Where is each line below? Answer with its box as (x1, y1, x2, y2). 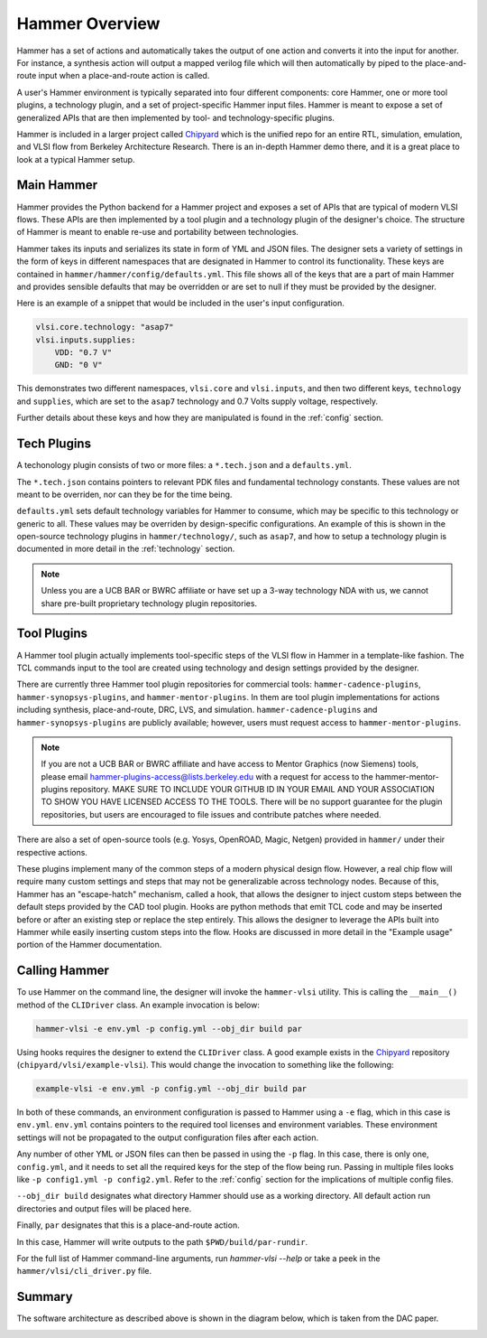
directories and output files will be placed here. (16, 1202, 192, 1214)
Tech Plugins (16, 436, 92, 452)
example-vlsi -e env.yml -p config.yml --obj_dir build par (35, 1084, 308, 1094)
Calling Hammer (16, 963, 110, 978)
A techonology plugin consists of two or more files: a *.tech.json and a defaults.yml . (16, 460, 352, 471)
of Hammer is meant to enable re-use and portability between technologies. (16, 227, 299, 238)
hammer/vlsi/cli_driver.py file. (16, 1266, 152, 1277)
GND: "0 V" (54, 360, 103, 370)
